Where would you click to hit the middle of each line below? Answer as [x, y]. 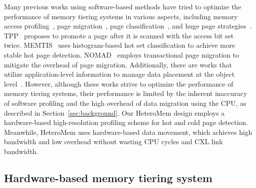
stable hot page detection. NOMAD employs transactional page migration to [122, 54]
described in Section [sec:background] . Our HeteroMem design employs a [114, 112]
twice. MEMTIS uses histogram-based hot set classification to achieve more [120, 45]
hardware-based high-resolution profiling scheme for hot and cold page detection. [126, 122]
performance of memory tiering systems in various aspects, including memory [121, 16]
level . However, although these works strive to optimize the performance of [119, 83]
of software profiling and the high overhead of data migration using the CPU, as [125, 103]
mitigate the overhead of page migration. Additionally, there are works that [118, 64]
